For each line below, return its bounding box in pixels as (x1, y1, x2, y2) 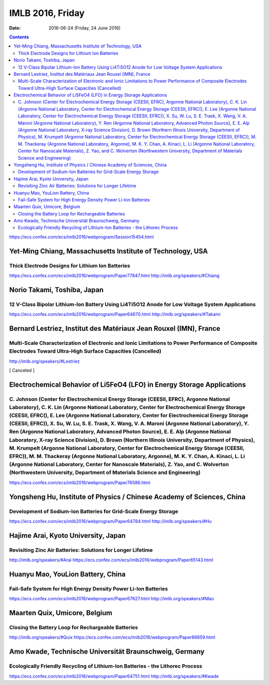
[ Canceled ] (9, 367, 35, 373)
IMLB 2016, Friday (9, 7, 85, 18)
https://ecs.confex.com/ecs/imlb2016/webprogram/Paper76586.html (9, 479, 150, 485)
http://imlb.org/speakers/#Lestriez (9, 358, 80, 364)
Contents (9, 34, 29, 40)
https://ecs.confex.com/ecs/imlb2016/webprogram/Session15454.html (9, 233, 154, 239)
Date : (9, 25, 21, 31)
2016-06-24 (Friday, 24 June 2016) (48, 25, 121, 31)
